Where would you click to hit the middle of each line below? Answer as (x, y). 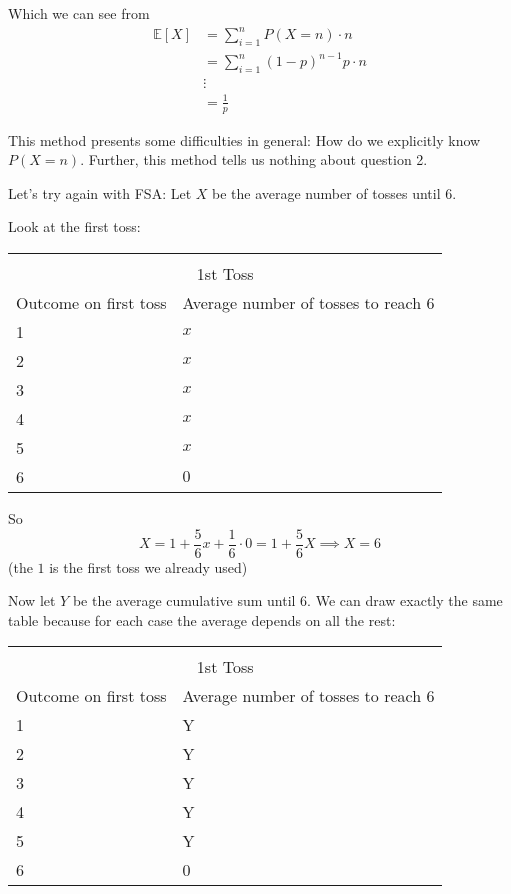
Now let (32, 600)
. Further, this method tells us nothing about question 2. (254, 159)
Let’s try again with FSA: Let (100, 192)
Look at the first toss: (74, 226)
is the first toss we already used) (148, 566)
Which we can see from (79, 13)
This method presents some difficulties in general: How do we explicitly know (244, 139)
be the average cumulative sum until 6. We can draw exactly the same (287, 600)
